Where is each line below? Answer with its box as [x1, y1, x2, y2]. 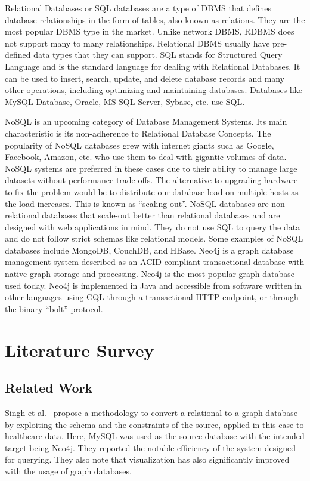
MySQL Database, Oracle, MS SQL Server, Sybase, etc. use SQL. [5, 95, 245, 107]
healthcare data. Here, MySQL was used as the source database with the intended [5, 430, 305, 442]
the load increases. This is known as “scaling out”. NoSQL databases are [5, 197, 269, 209]
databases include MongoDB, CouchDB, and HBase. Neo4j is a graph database [5, 243, 294, 256]
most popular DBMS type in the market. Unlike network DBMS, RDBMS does [5, 25, 294, 38]
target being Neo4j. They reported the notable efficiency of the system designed [5, 441, 296, 454]
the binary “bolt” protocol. [5, 302, 103, 314]
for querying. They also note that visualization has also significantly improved [5, 453, 290, 465]
